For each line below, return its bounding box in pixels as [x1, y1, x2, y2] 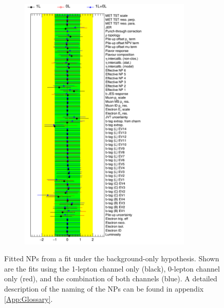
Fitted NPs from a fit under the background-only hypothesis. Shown [4, 253, 219, 264]
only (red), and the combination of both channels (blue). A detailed [4, 273, 217, 284]
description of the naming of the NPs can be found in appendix [4, 283, 204, 294]
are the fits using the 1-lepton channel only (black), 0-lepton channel [4, 263, 220, 274]
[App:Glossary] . [4, 293, 53, 304]
